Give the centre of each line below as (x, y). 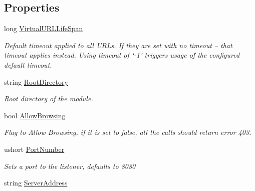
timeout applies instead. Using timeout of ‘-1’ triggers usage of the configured (122, 55)
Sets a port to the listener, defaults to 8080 (70, 166)
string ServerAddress (36, 183)
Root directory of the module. (49, 99)
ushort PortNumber (34, 149)
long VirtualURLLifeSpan (44, 28)
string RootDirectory (36, 81)
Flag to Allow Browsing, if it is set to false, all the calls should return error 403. (128, 132)
